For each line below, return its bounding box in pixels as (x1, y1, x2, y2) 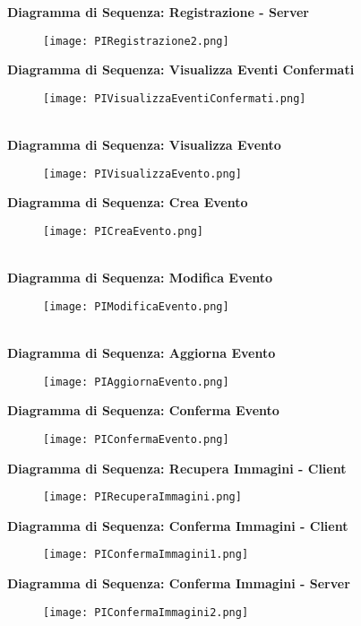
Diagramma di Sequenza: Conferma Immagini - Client (7, 516, 348, 535)
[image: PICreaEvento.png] (43, 224, 203, 238)
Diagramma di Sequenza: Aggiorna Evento (7, 343, 276, 362)
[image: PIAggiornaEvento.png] (43, 375, 229, 388)
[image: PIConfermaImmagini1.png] (43, 548, 249, 561)
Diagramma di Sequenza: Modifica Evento (7, 268, 273, 287)
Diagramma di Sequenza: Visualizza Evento (7, 135, 281, 154)
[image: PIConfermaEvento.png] (43, 432, 229, 446)
